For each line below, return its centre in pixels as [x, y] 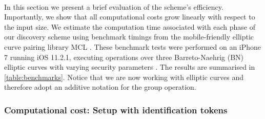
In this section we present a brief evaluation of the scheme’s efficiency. [114, 6]
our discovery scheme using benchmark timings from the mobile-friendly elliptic [129, 37]
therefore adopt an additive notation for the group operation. [100, 87]
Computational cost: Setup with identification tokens [116, 110]
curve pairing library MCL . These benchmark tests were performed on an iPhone [133, 46]
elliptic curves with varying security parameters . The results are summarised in [130, 67]
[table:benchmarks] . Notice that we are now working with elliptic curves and [124, 77]
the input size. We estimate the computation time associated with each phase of [130, 26]
